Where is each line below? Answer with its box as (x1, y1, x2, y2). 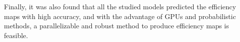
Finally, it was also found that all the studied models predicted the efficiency (4, 1, 236, 11)
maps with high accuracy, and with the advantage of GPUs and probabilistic (4, 11, 236, 21)
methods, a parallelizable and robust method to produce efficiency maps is (4, 21, 229, 31)
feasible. (4, 30, 28, 40)
